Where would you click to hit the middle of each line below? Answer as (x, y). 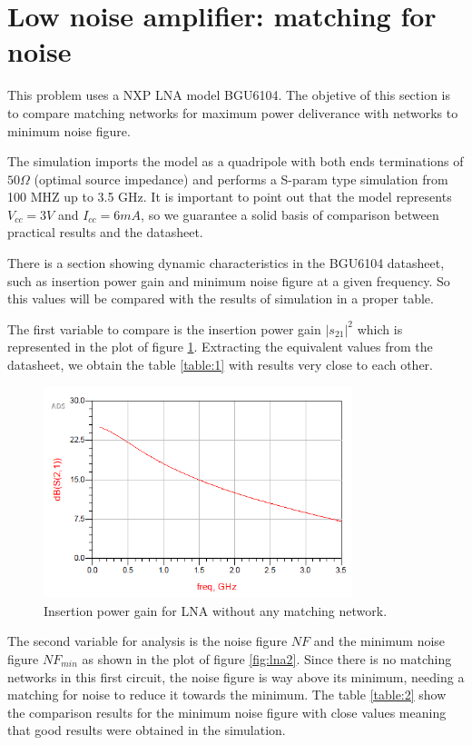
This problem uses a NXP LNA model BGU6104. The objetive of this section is (229, 95)
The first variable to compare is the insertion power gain (164, 328)
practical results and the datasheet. (105, 232)
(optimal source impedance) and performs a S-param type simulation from (241, 179)
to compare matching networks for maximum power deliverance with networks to (233, 112)
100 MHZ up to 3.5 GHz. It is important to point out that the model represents (230, 197)
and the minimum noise (379, 641)
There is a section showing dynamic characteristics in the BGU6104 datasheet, (226, 263)
